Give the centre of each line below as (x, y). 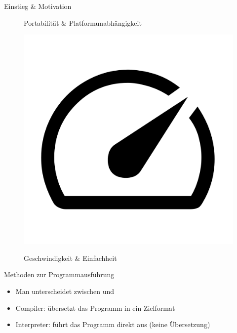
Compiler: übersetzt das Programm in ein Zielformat (95, 308)
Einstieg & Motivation (38, 6)
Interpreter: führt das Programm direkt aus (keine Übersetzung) (113, 324)
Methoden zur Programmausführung (59, 274)
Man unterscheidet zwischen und (65, 291)
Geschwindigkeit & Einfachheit (70, 258)
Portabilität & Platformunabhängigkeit (83, 22)
